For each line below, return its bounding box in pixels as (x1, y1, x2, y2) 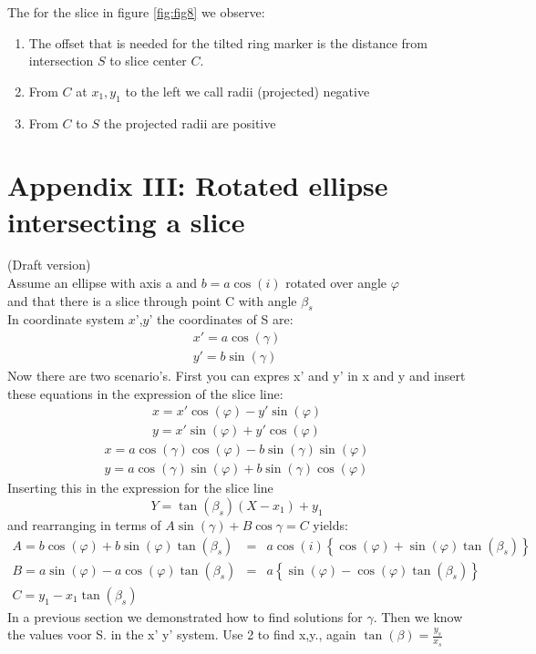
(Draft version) (7, 255, 91, 274)
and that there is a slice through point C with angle (7, 291, 297, 310)
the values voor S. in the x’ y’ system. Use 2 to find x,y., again (7, 625, 356, 644)
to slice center (109, 51, 187, 70)
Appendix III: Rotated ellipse (7, 167, 388, 204)
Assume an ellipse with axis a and (7, 273, 197, 292)
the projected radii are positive (103, 113, 276, 132)
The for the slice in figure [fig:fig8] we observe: (7, 3, 265, 21)
